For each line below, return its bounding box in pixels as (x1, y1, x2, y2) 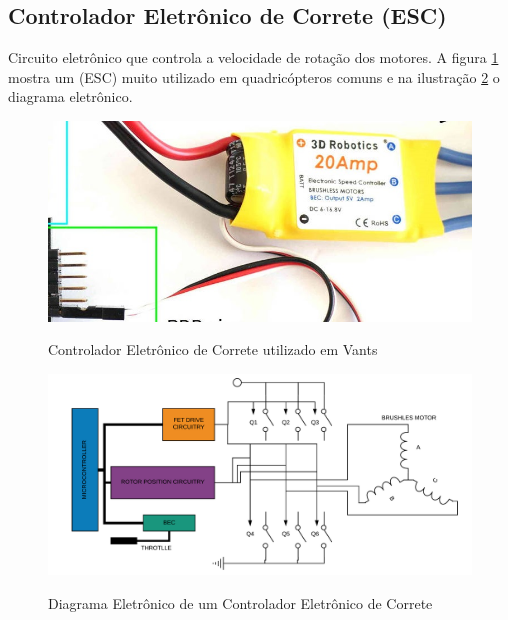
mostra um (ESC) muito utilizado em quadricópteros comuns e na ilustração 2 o (8, 66, 500, 87)
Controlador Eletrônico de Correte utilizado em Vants (48, 339, 378, 360)
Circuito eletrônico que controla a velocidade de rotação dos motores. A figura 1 (8, 47, 499, 68)
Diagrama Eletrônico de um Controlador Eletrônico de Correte (48, 592, 433, 613)
